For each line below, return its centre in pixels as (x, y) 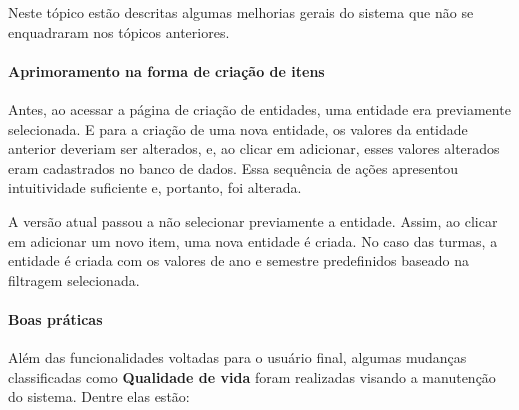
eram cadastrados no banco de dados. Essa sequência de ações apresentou (233, 167)
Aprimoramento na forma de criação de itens (166, 70)
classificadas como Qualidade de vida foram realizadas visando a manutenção (252, 376)
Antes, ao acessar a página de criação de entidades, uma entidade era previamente (259, 108)
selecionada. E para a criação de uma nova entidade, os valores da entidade (238, 128)
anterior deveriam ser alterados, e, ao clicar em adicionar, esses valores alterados (254, 148)
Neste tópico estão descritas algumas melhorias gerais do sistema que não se (241, 12)
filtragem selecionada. (74, 279)
